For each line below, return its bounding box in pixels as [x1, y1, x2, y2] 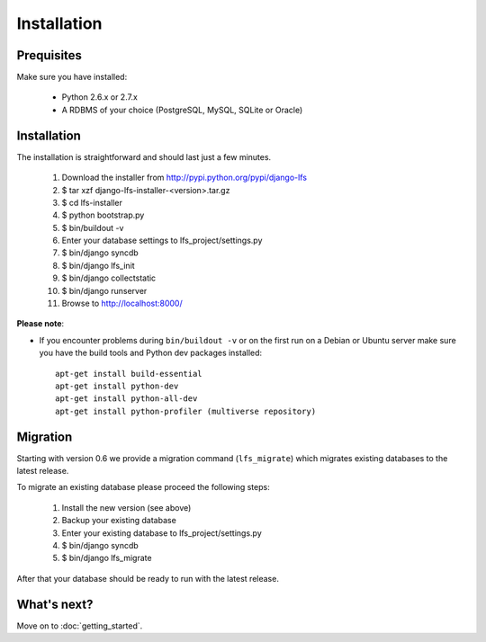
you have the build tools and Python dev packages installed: [39, 347, 263, 359]
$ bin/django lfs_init [61, 260, 135, 271]
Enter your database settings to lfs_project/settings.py [61, 235, 263, 246]
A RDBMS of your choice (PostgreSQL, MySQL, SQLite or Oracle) [61, 104, 303, 115]
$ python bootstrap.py [61, 210, 145, 220]
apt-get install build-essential [55, 369, 202, 379]
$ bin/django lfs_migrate [61, 553, 152, 564]
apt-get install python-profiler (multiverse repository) [55, 406, 317, 416]
